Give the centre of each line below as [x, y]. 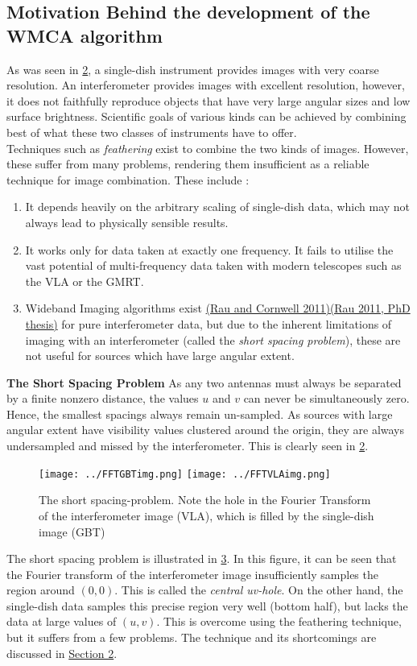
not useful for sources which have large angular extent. [160, 356]
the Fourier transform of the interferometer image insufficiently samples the [192, 574]
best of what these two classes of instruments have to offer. [152, 132]
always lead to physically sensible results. [127, 222]
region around [41, 590]
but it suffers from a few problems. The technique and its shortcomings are [192, 637]
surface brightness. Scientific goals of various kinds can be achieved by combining [206, 116]
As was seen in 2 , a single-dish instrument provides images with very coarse [193, 69]
